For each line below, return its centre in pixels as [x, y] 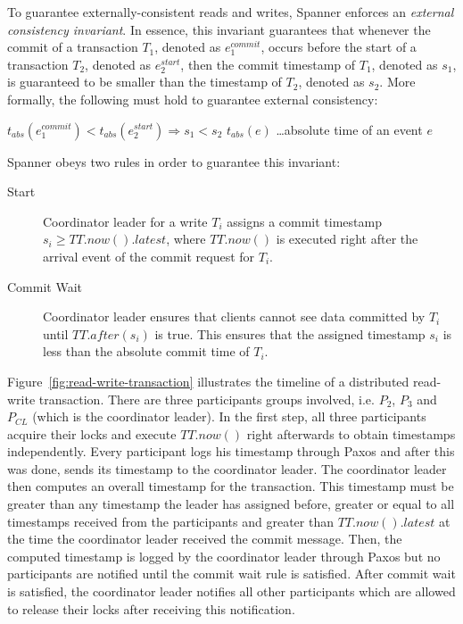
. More [397, 82]
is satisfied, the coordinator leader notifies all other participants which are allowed [231, 591]
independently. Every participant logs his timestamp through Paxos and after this [231, 451]
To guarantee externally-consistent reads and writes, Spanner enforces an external [231, 12]
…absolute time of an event [349, 129]
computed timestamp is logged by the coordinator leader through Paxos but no [224, 556]
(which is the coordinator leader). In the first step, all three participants [229, 416]
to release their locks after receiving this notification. [151, 608]
